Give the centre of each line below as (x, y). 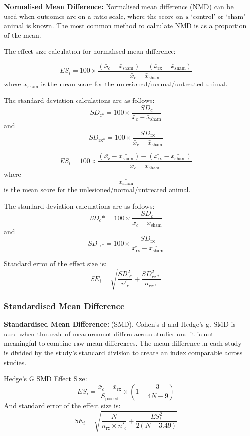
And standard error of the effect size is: (62, 405)
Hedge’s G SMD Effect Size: (46, 378)
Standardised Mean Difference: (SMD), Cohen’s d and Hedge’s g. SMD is (120, 324)
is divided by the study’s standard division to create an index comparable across (123, 353)
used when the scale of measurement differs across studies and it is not (109, 333)
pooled (112, 398)
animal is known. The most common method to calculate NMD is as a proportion (125, 25)
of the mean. (23, 35)
